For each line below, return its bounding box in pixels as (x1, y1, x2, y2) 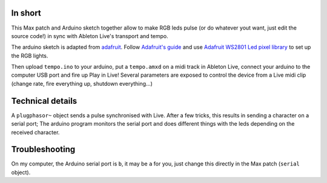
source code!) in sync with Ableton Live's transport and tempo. (11, 32, 169, 39)
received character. (11, 129, 60, 136)
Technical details (11, 95, 78, 106)
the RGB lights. (11, 52, 48, 59)
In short (11, 8, 42, 18)
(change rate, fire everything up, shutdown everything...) (11, 80, 153, 87)
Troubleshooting (11, 144, 76, 155)
